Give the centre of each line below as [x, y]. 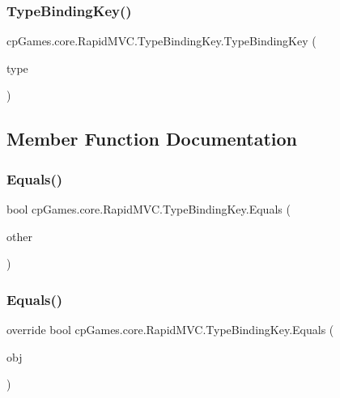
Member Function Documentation [152, 139]
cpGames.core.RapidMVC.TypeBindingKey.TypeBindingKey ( [161, 41]
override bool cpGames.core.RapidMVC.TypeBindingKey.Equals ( [170, 329]
